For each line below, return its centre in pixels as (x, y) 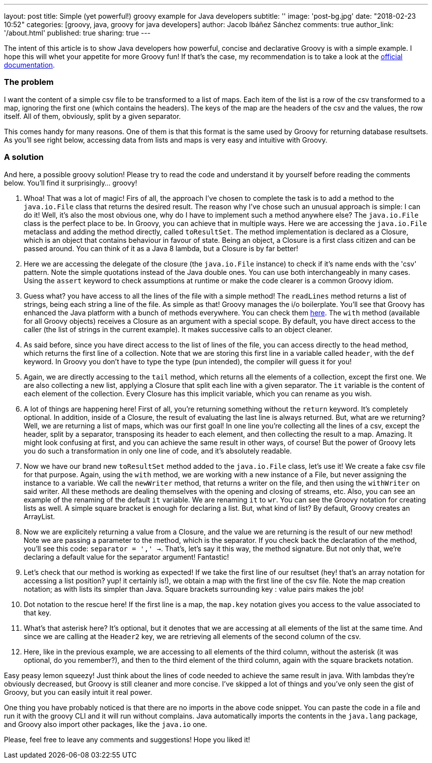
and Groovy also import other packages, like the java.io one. (106, 724)
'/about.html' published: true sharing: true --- (77, 33)
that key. (37, 612)
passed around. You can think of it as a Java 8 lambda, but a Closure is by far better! (161, 248)
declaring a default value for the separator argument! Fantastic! (126, 557)
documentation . (30, 65)
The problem (29, 82)
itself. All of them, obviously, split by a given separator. (92, 116)
